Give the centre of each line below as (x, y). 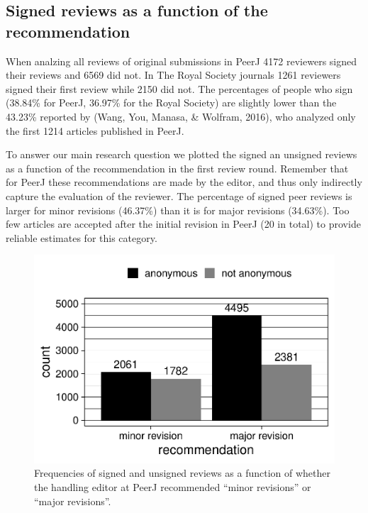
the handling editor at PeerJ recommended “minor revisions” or (173, 487)
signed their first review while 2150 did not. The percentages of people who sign (179, 88)
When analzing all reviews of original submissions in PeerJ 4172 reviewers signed (181, 61)
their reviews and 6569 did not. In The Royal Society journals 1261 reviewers (173, 75)
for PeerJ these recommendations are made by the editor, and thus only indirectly (184, 182)
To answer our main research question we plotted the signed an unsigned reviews (182, 154)
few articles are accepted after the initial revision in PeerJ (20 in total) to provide (183, 224)
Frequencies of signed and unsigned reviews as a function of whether (182, 473)
